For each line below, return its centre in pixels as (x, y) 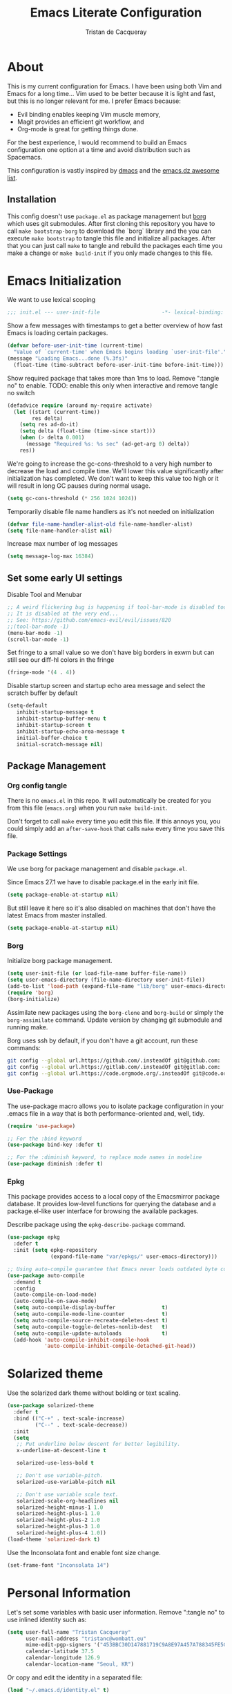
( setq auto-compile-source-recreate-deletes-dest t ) (91, 1320)
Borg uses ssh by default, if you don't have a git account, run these (103, 1040)
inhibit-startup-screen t (54, 725)
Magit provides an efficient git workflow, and (80, 122)
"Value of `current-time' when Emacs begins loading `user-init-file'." (120, 352)
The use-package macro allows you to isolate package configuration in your (116, 1106)
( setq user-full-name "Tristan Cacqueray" (69, 1632)
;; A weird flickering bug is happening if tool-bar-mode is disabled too (117, 607)
